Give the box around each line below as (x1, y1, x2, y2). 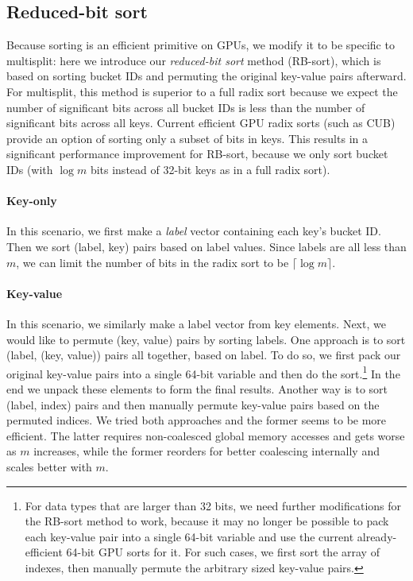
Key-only (6, 192, 57, 209)
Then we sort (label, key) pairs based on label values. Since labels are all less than (6, 238, 407, 254)
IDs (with (6, 161, 53, 177)
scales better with (6, 458, 92, 474)
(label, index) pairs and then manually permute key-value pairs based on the (6, 396, 380, 413)
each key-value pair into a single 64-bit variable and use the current (25, 528, 354, 544)
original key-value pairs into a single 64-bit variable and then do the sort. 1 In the (6, 362, 400, 382)
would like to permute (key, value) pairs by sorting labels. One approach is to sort (6, 331, 406, 347)
